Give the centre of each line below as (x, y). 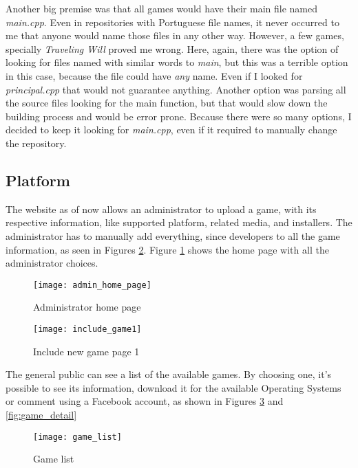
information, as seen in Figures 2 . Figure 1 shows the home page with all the (167, 249)
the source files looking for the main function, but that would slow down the (167, 103)
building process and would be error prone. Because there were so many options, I (179, 116)
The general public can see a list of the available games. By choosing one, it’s (169, 374)
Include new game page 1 (86, 351)
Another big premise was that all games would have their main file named (161, 8)
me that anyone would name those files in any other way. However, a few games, (175, 35)
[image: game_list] (77, 437)
